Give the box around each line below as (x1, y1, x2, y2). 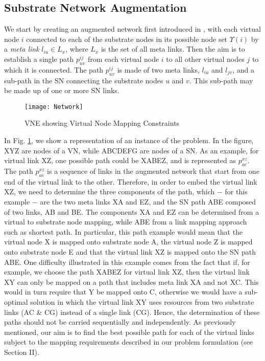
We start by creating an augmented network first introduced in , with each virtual (4, 24, 261, 34)
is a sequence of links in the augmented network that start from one (47, 166, 259, 176)
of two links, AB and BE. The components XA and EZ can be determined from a (4, 206, 259, 217)
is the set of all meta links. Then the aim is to (101, 43, 245, 54)
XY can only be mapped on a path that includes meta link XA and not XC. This (4, 276, 259, 287)
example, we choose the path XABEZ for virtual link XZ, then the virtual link (4, 266, 250, 277)
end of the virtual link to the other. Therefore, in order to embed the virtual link (4, 176, 257, 187)
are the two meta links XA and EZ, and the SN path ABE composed (40, 196, 256, 207)
